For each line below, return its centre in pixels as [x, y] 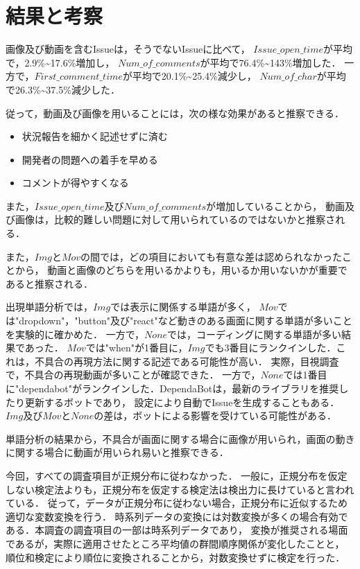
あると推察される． [49, 283]
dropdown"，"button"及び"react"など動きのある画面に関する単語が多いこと [186, 321]
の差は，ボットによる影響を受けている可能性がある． [215, 415]
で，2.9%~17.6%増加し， [60, 62]
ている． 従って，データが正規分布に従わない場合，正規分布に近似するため [177, 503]
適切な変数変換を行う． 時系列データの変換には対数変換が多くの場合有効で [177, 516]
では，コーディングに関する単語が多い [255, 334]
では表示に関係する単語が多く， [183, 307]
